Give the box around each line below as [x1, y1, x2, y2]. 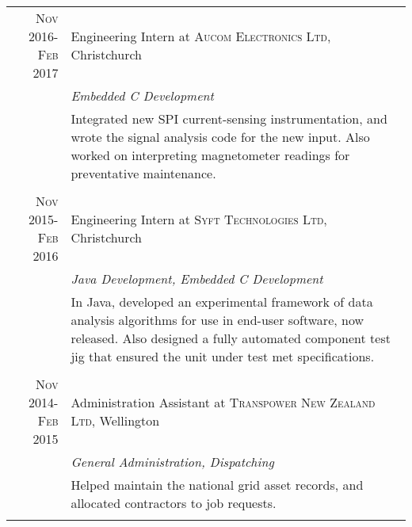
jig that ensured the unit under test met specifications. [71, 347, 375, 365]
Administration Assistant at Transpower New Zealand [71, 393, 376, 411]
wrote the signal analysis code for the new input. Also [71, 128, 370, 146]
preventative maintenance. [71, 164, 216, 182]
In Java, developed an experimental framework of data [71, 292, 373, 311]
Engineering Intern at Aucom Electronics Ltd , [71, 27, 331, 45]
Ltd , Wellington [71, 411, 160, 430]
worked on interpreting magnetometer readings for [71, 146, 350, 164]
